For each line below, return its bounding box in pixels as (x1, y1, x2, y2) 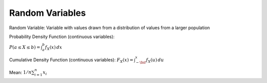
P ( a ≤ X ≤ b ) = (9, 44, 41, 50)
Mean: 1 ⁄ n (9, 69, 32, 75)
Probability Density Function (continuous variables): (9, 34, 115, 40)
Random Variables (9, 7, 86, 18)
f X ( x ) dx (45, 44, 63, 51)
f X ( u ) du (146, 57, 164, 64)
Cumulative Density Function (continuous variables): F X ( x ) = (9, 57, 133, 64)
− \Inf (136, 60, 146, 65)
